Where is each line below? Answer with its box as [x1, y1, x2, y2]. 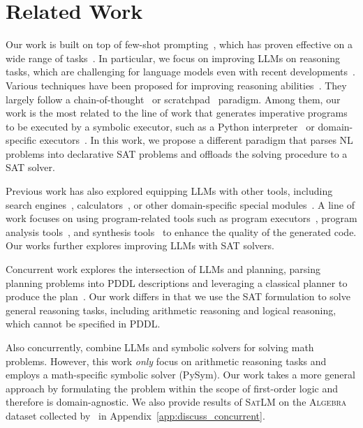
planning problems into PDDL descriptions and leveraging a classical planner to [6, 275, 348, 290]
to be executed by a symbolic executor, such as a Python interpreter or [6, 119, 315, 133]
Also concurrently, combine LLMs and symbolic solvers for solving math [6, 340, 314, 354]
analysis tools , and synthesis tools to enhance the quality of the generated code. [6, 224, 357, 239]
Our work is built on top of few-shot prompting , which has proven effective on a [6, 37, 353, 52]
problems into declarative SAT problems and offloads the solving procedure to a [6, 146, 348, 161]
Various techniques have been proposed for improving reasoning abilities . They [6, 78, 347, 92]
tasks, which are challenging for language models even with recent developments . [6, 64, 355, 79]
